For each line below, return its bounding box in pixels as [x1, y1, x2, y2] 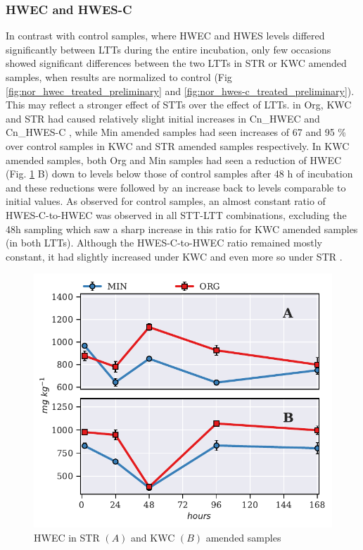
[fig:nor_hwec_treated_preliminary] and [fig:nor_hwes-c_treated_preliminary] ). [6, 83, 355, 98]
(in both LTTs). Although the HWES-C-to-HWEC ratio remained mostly [6, 235, 323, 250]
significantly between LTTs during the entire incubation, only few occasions [6, 42, 331, 56]
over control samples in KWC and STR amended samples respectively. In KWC [6, 138, 350, 153]
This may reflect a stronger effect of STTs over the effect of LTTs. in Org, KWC [6, 97, 352, 112]
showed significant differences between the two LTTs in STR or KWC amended [6, 56, 347, 70]
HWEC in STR [34, 530, 100, 544]
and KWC [131, 530, 175, 544]
